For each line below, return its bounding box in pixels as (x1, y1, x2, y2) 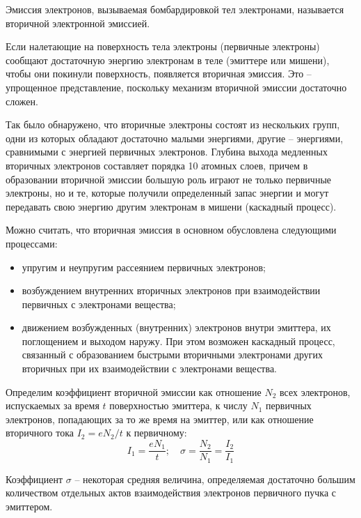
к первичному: (126, 425, 187, 440)
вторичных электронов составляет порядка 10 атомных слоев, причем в (6, 158, 308, 172)
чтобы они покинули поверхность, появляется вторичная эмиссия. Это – (6, 66, 312, 81)
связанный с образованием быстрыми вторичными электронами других (22, 347, 323, 362)
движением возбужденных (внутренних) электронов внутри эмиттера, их (22, 320, 331, 335)
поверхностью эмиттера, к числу (109, 398, 248, 413)
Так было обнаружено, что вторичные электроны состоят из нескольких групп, (6, 117, 340, 132)
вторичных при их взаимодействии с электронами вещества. (22, 361, 278, 376)
